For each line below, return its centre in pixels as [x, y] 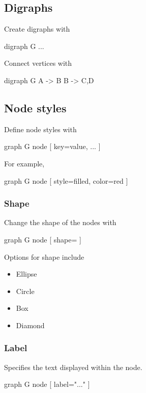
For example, [24, 163]
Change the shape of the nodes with [60, 222]
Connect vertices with [38, 63]
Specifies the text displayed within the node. [73, 367]
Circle [25, 291]
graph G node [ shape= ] [43, 239]
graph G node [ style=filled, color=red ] [66, 180]
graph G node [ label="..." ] [47, 384]
